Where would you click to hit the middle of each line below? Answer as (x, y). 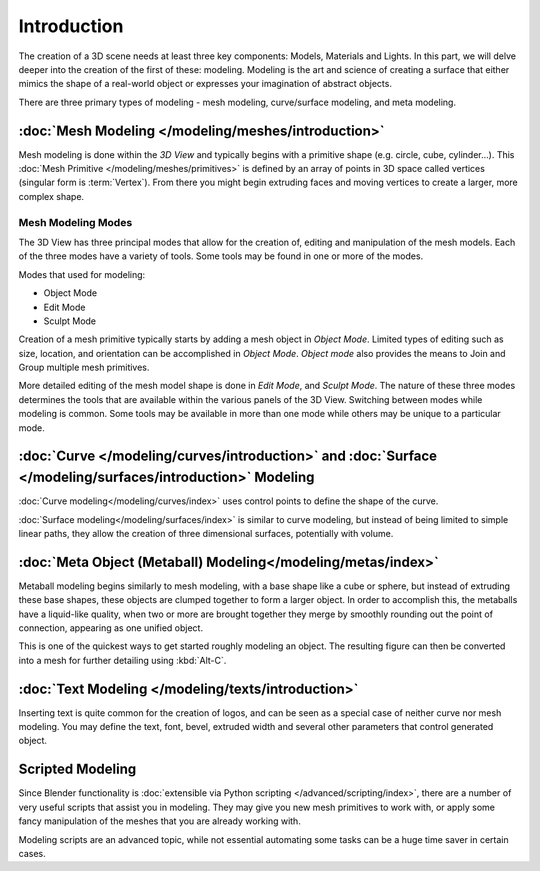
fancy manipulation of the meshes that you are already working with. (160, 821)
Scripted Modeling (77, 769)
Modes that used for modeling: (82, 274)
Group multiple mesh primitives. (84, 367)
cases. (32, 853)
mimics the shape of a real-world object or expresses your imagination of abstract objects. (205, 84)
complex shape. (51, 196)
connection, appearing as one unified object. (111, 627)
